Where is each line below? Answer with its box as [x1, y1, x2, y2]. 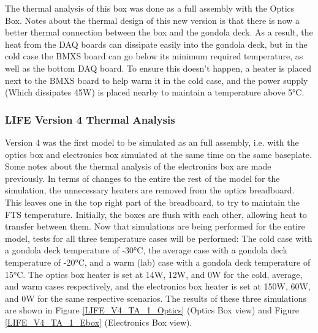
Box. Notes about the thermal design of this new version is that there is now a [5, 13, 300, 26]
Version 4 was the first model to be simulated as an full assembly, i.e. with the [5, 135, 299, 148]
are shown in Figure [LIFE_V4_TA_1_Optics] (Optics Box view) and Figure [5, 304, 299, 316]
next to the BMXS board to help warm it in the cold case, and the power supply [5, 73, 308, 86]
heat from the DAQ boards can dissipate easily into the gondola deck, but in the [5, 37, 308, 50]
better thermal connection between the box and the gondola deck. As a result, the [5, 26, 313, 39]
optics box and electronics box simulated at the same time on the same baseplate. [5, 148, 312, 160]
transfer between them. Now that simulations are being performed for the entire [5, 220, 305, 233]
